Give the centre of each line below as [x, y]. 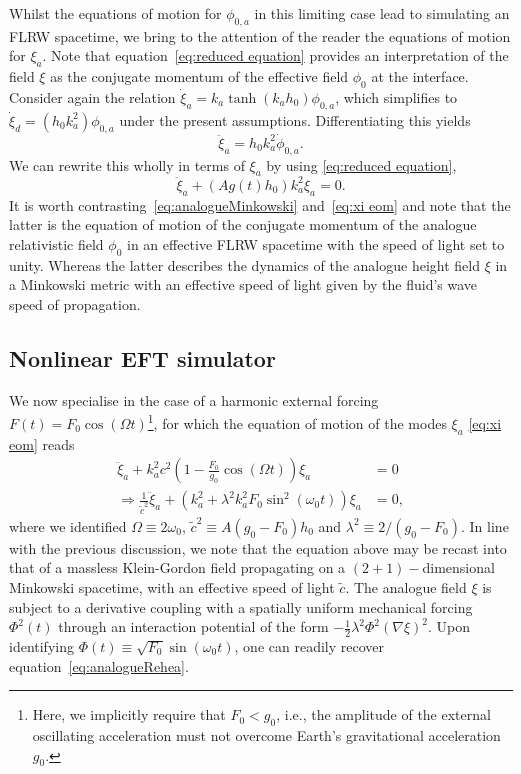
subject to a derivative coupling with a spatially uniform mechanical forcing [241, 606]
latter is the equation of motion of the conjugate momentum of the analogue [243, 224]
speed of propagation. [75, 303]
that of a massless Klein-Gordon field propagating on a [177, 567]
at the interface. [420, 76]
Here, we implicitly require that [129, 714]
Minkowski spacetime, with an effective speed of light [172, 586]
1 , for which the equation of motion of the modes [297, 421]
